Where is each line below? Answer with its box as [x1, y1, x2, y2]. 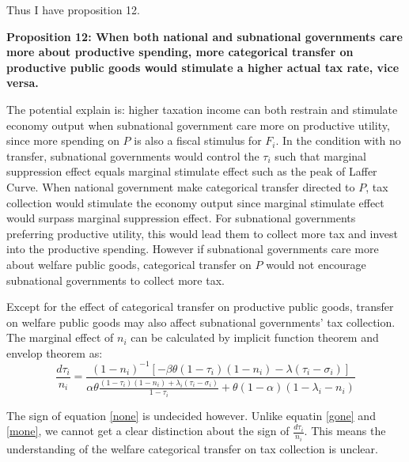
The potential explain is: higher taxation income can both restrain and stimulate [6, 100, 398, 117]
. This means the [304, 422, 386, 439]
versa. [6, 74, 39, 91]
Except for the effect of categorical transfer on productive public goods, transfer [6, 298, 394, 315]
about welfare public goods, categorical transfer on [6, 256, 252, 272]
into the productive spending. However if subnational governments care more [6, 240, 379, 257]
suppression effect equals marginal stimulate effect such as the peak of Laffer [6, 163, 377, 180]
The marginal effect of [6, 329, 114, 346]
